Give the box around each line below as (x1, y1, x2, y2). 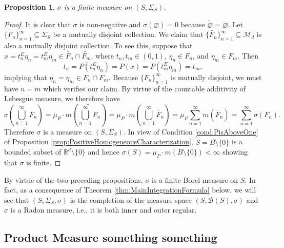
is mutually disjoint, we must (170, 71, 262, 82)
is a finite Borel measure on (152, 174, 238, 185)
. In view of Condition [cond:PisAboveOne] (123, 126, 258, 137)
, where (91, 50, 114, 61)
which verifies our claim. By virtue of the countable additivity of (43, 83, 246, 93)
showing (222, 146, 248, 157)
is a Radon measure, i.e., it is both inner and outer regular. (10, 204, 197, 215)
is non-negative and (79, 18, 141, 29)
